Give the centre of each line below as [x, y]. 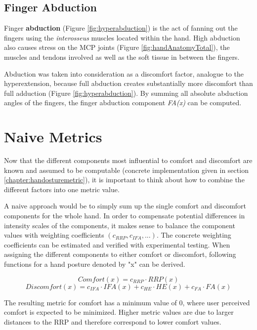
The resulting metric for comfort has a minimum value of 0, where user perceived [127, 302]
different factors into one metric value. [62, 189]
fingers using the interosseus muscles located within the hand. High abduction [122, 37]
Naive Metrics [53, 137]
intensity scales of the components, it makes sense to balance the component [120, 225]
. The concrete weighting [194, 235]
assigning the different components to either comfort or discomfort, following [120, 254]
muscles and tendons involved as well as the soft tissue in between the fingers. [122, 57]
